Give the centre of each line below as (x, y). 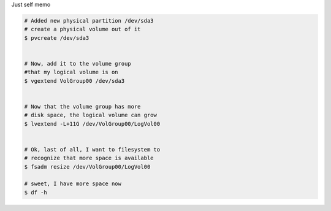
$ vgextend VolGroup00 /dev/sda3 (74, 81)
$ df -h (36, 192)
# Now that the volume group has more (82, 106)
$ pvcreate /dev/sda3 (57, 38)
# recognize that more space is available (89, 158)
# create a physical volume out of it (82, 29)
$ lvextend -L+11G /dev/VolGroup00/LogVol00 (92, 124)
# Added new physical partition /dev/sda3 (89, 21)
